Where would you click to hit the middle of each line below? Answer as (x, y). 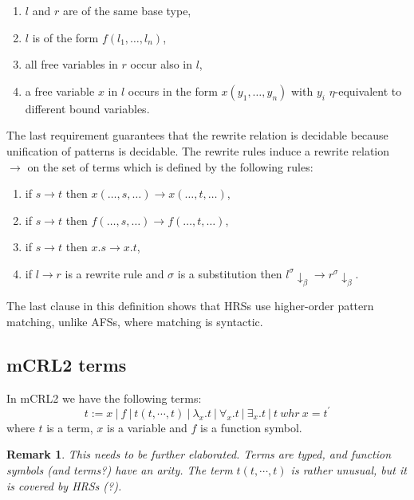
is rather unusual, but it (349, 469)
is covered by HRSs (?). (64, 485)
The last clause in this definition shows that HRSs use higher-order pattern (190, 306)
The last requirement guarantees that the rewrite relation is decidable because (197, 135)
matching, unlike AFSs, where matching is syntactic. (135, 321)
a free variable (60, 91)
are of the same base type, (127, 10)
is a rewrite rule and (114, 273)
